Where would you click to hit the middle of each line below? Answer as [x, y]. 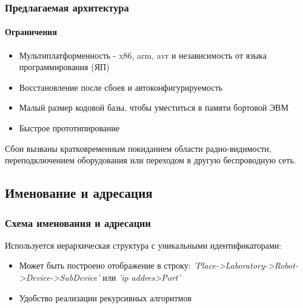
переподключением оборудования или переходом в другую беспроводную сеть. [151, 160]
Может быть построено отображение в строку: [105, 265]
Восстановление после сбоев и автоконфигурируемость [121, 87]
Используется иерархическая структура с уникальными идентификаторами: [143, 245]
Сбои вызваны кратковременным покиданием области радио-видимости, [138, 148]
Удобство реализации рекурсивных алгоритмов [105, 297]
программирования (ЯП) [64, 67]
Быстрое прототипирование [69, 128]
